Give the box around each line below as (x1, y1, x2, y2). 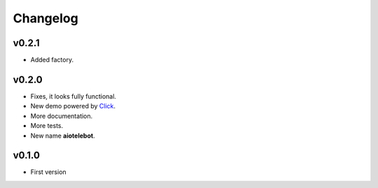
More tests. (30, 122, 64, 130)
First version (30, 168, 66, 176)
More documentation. (30, 112, 93, 120)
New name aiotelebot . (30, 131, 95, 140)
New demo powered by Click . (30, 102, 115, 110)
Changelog (13, 10, 78, 26)
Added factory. (30, 56, 73, 64)
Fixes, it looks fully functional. (30, 92, 117, 101)
